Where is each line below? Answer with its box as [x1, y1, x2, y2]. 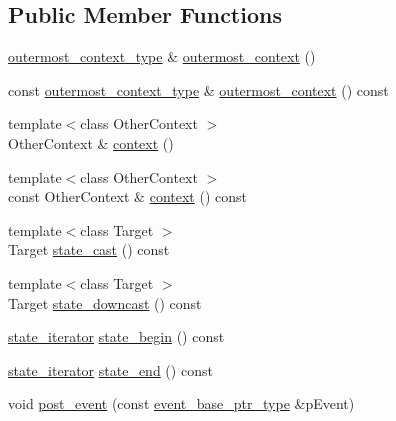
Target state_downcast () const [8, 292, 202, 313]
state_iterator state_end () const [8, 359, 213, 380]
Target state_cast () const [8, 239, 170, 260]
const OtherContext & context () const [8, 186, 247, 207]
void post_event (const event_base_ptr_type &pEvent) [8, 393, 355, 414]
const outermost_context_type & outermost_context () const [8, 79, 389, 100]
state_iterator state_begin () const [8, 326, 225, 347]
